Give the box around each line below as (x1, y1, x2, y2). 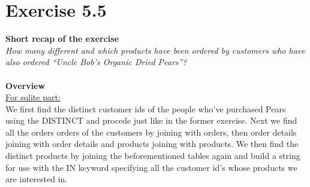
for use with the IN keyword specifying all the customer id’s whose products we (5, 161, 297, 173)
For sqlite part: (5, 91, 61, 103)
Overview (5, 79, 46, 91)
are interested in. (5, 173, 68, 185)
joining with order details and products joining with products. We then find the (5, 137, 299, 150)
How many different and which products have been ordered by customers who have (5, 44, 305, 56)
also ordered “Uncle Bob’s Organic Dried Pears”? (5, 56, 187, 68)
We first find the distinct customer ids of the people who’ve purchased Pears (5, 102, 286, 115)
